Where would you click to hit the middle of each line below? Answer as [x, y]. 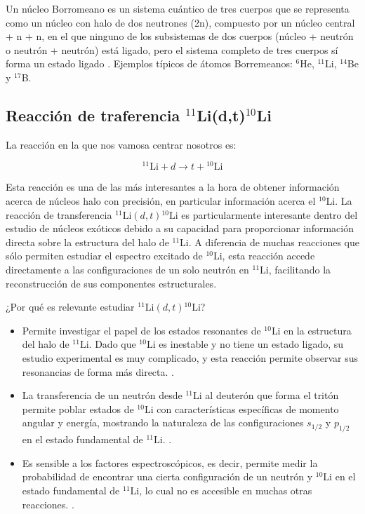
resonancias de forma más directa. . [98, 371]
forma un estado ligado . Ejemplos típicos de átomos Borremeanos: [149, 63]
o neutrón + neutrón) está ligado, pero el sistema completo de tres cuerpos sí [172, 49]
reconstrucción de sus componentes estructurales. [111, 283]
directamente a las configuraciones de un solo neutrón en [127, 269]
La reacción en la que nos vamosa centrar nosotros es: [121, 144]
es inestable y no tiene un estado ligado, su [251, 344]
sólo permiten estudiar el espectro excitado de [104, 256]
